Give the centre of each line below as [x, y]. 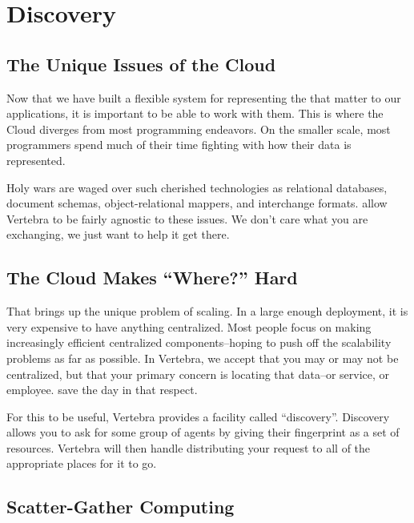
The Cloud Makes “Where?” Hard [152, 278]
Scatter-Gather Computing [121, 507]
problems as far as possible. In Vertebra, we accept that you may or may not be [203, 358]
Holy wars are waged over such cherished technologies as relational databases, [197, 187]
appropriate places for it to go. [82, 463]
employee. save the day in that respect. [102, 390]
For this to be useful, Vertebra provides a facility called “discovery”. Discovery [198, 416]
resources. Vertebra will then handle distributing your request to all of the [189, 447]
